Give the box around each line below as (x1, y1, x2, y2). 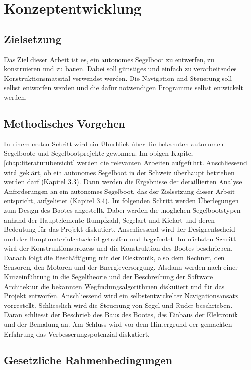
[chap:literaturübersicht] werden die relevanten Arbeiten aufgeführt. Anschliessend (4, 157, 247, 167)
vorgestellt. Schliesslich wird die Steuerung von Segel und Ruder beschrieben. (4, 300, 233, 310)
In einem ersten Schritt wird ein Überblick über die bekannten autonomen (4, 138, 224, 148)
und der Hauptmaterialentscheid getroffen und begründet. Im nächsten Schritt (4, 233, 236, 243)
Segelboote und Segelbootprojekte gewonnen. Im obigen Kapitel (4, 148, 193, 158)
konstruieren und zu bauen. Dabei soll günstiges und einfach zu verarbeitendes (4, 64, 237, 74)
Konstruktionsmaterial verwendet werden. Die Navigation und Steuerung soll (4, 73, 232, 83)
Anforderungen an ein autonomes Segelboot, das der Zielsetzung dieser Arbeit (4, 186, 235, 196)
